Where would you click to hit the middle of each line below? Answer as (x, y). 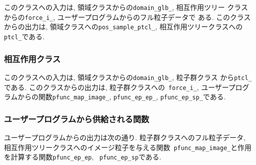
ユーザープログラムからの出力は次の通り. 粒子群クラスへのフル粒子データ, (125, 137)
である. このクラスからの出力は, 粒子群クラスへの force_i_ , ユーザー (116, 87)
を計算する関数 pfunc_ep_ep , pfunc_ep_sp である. (83, 157)
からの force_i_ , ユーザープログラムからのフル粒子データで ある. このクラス (128, 17)
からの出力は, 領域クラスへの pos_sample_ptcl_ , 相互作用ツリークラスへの (124, 27)
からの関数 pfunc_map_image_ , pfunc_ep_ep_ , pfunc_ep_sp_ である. (122, 97)
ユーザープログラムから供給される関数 (77, 119)
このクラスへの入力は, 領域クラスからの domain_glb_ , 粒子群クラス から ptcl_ (128, 77)
